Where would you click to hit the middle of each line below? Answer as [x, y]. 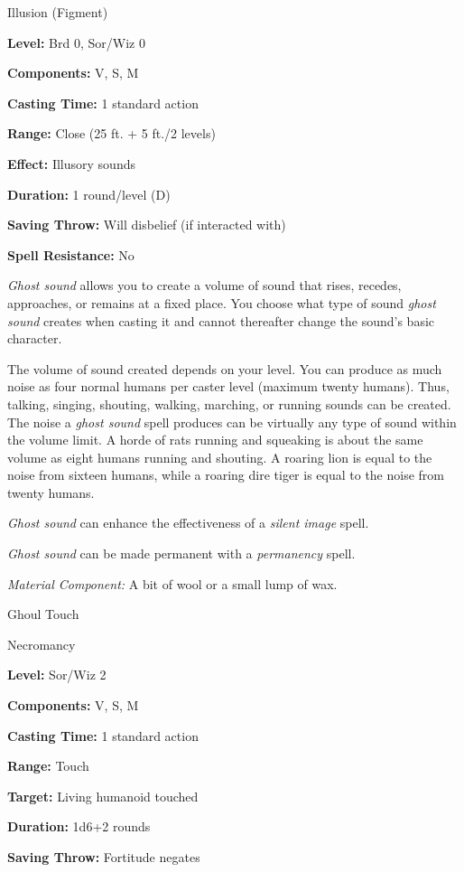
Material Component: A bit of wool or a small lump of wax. [172, 583]
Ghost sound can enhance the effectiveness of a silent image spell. [188, 523]
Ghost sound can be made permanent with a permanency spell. [181, 553]
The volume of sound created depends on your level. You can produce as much [225, 368]
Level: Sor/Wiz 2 [57, 675]
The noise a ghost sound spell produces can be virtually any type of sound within [232, 422]
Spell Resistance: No [71, 254]
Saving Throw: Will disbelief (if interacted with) [147, 225]
